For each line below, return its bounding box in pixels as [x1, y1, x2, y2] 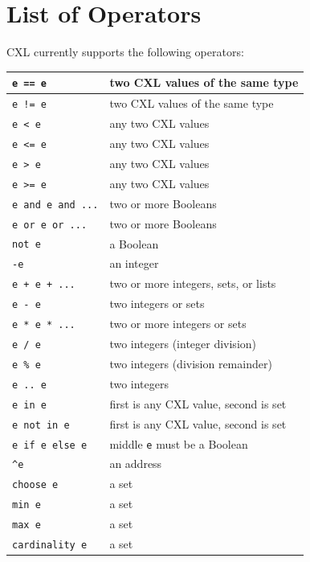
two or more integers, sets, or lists [109, 275, 276, 292]
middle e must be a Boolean [109, 435, 248, 452]
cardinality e [12, 539, 88, 552]
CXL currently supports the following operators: [6, 43, 244, 60]
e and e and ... [12, 199, 99, 211]
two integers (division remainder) [109, 355, 272, 371]
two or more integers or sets [109, 315, 247, 332]
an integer [109, 255, 159, 272]
